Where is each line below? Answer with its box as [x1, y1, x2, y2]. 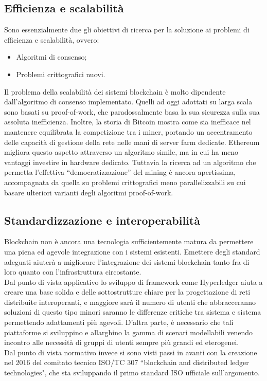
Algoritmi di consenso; [16, 51, 87, 62]
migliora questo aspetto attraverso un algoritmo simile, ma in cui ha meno [4, 147, 239, 157]
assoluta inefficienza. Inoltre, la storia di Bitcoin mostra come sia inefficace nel [4, 116, 251, 127]
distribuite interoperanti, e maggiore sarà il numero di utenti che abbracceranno [4, 296, 256, 307]
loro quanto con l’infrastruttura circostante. [4, 266, 141, 277]
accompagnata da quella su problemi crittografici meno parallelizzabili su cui [4, 176, 246, 187]
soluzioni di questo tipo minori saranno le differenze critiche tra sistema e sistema [4, 306, 261, 317]
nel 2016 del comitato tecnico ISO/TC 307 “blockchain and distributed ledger [4, 357, 249, 368]
